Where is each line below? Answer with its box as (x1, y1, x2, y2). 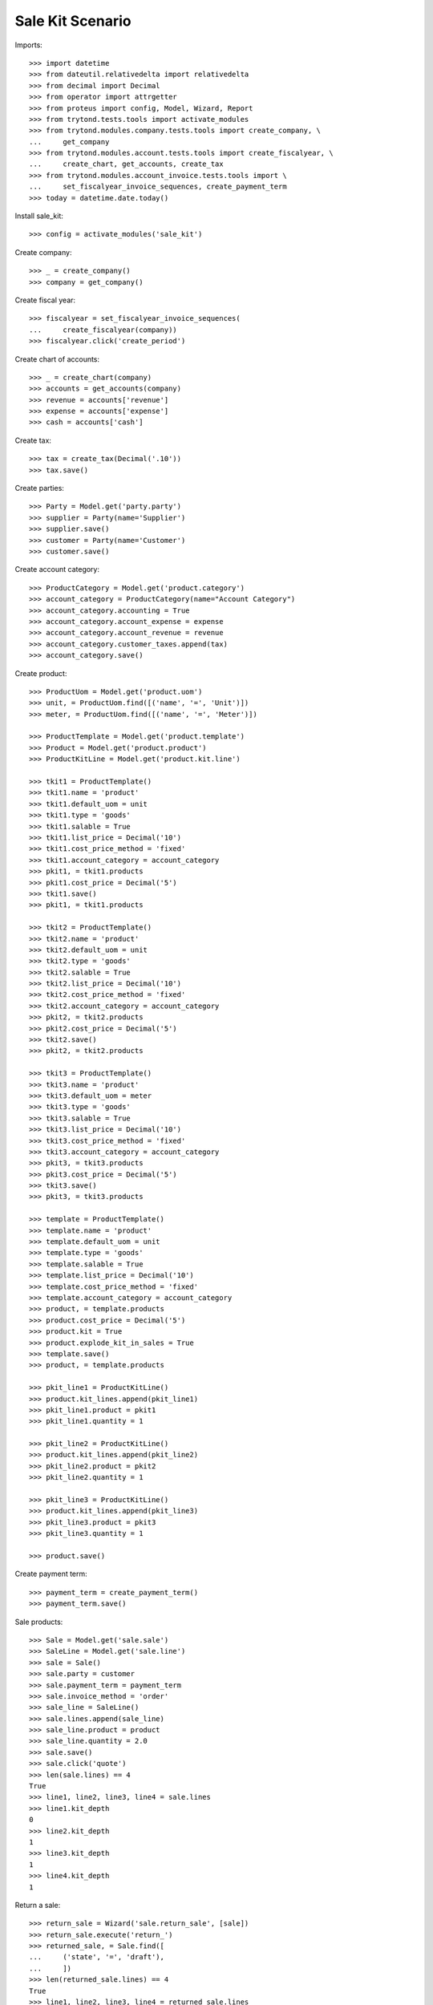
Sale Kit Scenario (14, 12, 132, 30)
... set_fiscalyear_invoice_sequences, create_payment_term (29, 182, 288, 192)
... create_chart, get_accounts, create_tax (29, 160, 224, 168)
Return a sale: (14, 1900, 61, 1910)
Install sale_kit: (14, 211, 63, 221)
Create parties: (14, 484, 64, 493)
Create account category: (14, 565, 100, 574)
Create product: (14, 668, 67, 678)
